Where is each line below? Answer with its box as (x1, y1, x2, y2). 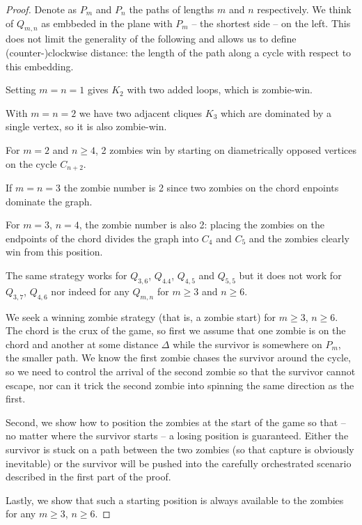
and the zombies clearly (249, 230, 349, 245)
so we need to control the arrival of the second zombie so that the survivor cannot (6, 363, 356, 378)
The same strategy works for (6, 267, 127, 282)
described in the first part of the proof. (6, 469, 171, 484)
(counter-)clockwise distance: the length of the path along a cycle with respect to (6, 45, 352, 59)
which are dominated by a (220, 105, 332, 120)
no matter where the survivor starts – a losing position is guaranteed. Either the (6, 428, 349, 443)
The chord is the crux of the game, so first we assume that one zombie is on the (6, 323, 346, 338)
